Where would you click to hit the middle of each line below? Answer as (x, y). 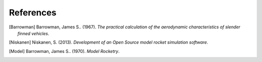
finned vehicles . (33, 33)
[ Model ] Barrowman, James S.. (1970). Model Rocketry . (64, 51)
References (33, 12)
